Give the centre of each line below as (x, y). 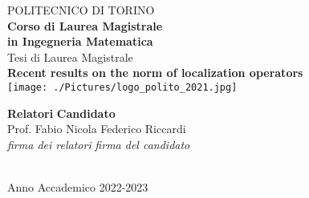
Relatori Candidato (61, 113)
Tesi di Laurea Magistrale (70, 57)
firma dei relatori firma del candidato (99, 144)
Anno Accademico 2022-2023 (78, 187)
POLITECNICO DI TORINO (81, 10)
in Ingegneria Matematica (80, 41)
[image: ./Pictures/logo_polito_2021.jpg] (122, 87)
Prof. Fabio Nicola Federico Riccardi (97, 129)
